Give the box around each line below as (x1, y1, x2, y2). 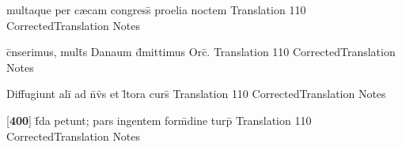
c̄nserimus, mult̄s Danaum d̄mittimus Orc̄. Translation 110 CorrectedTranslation (6, 43, 396, 60)
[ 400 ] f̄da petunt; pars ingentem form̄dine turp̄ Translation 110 (6, 111, 312, 128)
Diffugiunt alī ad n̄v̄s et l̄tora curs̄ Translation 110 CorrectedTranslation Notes (6, 85, 386, 102)
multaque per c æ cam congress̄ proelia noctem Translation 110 (6, 2, 306, 17)
